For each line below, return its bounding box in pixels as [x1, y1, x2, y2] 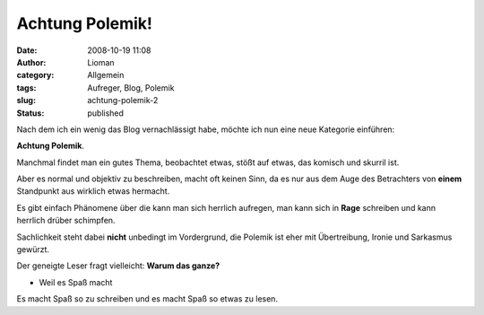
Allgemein [87, 70, 125, 81]
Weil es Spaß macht [39, 276, 113, 287]
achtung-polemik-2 [87, 95, 159, 106]
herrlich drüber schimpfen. [16, 215, 116, 226]
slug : [16, 95, 36, 106]
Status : [16, 108, 45, 118]
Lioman [87, 57, 116, 67]
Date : [16, 45, 38, 56]
